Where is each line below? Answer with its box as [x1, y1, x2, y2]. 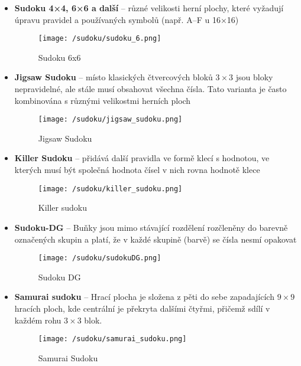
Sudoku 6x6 [38, 51, 81, 63]
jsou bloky [235, 71, 273, 83]
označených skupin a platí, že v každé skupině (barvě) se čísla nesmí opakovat [14, 233, 297, 245]
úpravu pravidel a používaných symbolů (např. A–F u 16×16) [14, 13, 239, 25]
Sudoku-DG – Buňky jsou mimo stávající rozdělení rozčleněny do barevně [14, 221, 288, 233]
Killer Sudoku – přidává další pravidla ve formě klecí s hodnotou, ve [14, 152, 270, 164]
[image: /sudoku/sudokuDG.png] [38, 254, 161, 263]
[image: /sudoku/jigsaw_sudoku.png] [38, 115, 183, 124]
